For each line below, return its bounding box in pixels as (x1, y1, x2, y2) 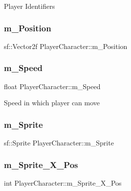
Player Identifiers (4, 1, 55, 11)
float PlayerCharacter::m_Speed (4, 81, 101, 91)
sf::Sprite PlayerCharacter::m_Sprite (4, 138, 114, 148)
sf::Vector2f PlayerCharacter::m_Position (4, 41, 128, 51)
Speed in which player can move (4, 97, 100, 108)
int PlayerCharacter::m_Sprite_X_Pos (4, 177, 122, 188)
